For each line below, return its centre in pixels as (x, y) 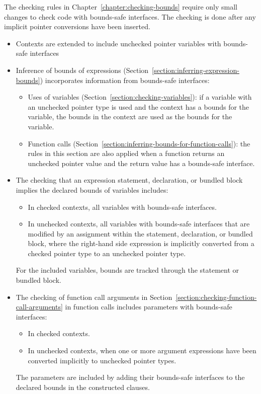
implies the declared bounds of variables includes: (92, 189)
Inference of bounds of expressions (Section (82, 70)
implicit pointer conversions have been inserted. (77, 26)
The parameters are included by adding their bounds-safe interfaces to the (130, 377)
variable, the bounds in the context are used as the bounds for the (130, 116)
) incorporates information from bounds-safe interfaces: (125, 80)
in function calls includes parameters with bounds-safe (149, 307)
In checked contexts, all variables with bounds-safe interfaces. (122, 207)
